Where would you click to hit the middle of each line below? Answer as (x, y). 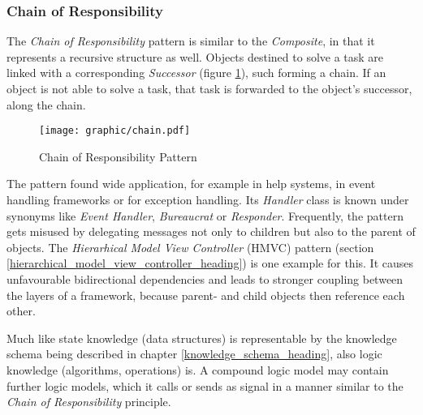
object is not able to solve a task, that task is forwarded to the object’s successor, (209, 88)
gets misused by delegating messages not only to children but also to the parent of (211, 231)
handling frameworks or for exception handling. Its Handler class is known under (208, 200)
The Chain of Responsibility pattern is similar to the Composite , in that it (191, 41)
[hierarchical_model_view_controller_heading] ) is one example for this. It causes (210, 263)
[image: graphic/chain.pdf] (115, 131)
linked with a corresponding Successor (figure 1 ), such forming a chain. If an (196, 73)
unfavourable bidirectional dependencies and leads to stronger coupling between (205, 279)
